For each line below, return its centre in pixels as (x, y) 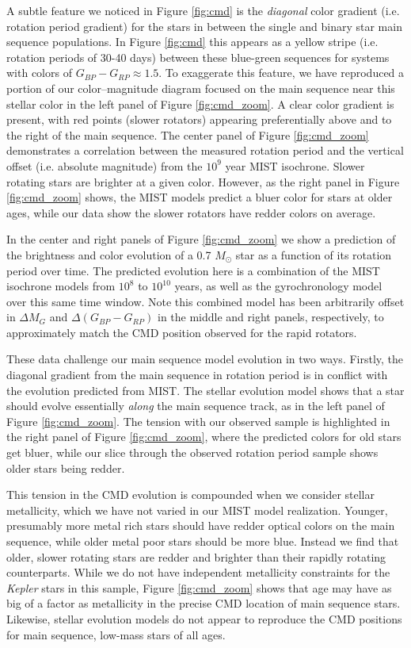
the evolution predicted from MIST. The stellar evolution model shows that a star (205, 390)
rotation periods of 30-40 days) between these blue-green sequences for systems (198, 57)
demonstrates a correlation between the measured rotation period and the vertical (205, 150)
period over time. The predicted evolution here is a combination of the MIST (193, 270)
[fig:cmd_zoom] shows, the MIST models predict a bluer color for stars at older (200, 197)
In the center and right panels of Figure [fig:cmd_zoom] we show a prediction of (201, 239)
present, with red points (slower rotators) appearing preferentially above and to (199, 119)
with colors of (39, 73)
